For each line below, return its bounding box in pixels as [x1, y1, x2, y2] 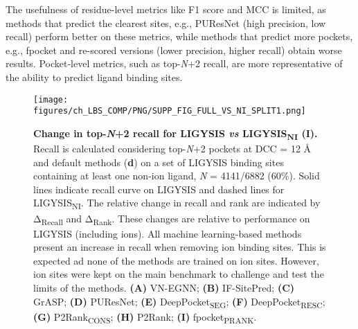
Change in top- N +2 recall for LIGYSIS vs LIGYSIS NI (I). [33, 125, 318, 142]
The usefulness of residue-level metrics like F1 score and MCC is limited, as [6, 2, 326, 16]
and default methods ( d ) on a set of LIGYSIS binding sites [33, 154, 284, 169]
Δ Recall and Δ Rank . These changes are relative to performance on [33, 211, 310, 227]
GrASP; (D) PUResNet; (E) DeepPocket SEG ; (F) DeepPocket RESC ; [33, 294, 325, 310]
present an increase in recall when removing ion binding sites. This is [33, 240, 326, 254]
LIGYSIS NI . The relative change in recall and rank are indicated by [33, 195, 321, 212]
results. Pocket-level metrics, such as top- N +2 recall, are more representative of [6, 56, 343, 71]
